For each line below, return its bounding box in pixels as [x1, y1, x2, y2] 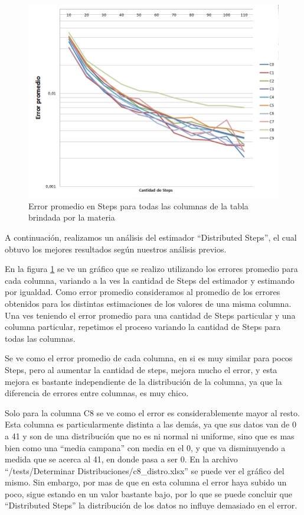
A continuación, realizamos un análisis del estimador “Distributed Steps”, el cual [5, 231, 297, 243]
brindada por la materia [28, 211, 115, 224]
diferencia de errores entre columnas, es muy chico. [5, 387, 189, 399]
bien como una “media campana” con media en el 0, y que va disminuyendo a [5, 441, 286, 454]
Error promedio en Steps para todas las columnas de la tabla [28, 199, 249, 212]
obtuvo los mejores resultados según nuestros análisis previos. [5, 242, 227, 255]
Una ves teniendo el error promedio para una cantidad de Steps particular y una [5, 309, 296, 321]
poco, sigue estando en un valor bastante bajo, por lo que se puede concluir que [5, 487, 292, 500]
